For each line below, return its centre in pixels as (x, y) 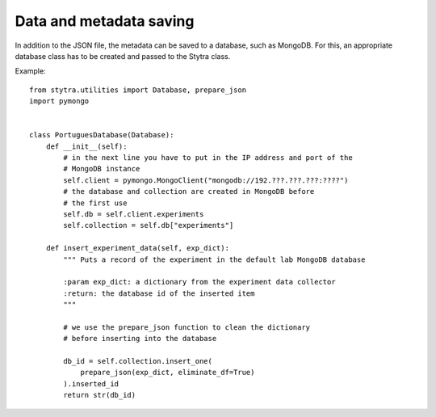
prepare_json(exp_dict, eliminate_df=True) (168, 373)
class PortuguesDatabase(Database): (102, 135)
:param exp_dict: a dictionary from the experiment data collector (199, 282)
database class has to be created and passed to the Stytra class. (123, 56)
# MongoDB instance (102, 169)
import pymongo (59, 101)
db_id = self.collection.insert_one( (138, 361)
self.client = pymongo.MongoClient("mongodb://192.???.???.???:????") (206, 180)
